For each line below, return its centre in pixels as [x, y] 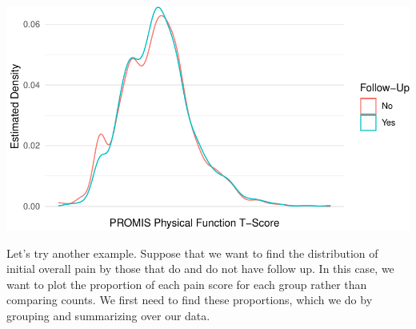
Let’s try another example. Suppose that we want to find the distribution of [192, 253]
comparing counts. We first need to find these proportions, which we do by [190, 300]
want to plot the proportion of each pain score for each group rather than [187, 284]
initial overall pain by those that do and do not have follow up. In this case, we [200, 269]
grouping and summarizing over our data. [108, 315]
